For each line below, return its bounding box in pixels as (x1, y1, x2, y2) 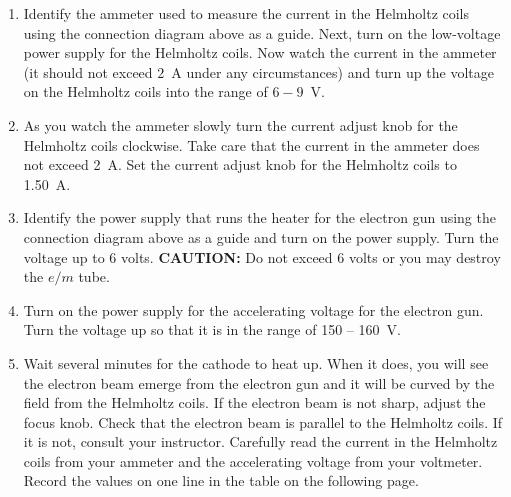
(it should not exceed (23, 61, 153, 82)
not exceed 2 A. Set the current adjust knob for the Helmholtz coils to (23, 154, 457, 175)
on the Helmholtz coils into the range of (23, 81, 268, 102)
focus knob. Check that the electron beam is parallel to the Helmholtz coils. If (23, 411, 503, 432)
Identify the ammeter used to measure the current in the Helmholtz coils (23, 3, 470, 23)
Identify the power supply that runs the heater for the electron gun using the (23, 207, 496, 228)
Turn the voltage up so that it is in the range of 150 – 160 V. (23, 319, 401, 340)
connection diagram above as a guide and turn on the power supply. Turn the (23, 226, 499, 247)
